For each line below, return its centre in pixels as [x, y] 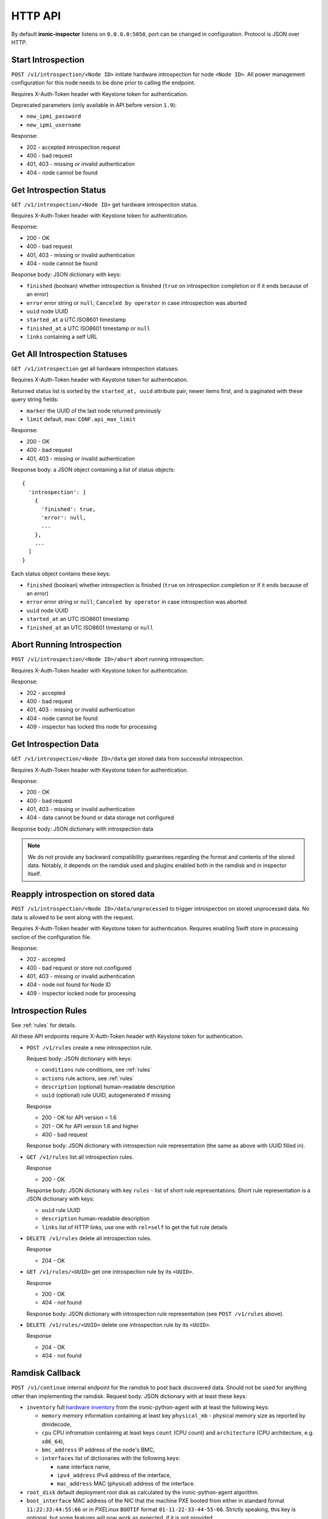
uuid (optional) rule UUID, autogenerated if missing [106, 1095]
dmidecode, [57, 1424]
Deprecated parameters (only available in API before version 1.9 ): [94, 105]
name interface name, [84, 1467]
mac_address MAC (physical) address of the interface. [126, 1484]
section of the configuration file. [51, 937]
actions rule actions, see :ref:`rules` [88, 1078]
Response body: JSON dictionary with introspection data [82, 829]
